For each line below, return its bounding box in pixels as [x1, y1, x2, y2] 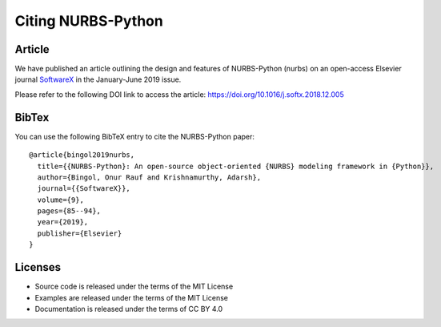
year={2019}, [37, 217, 89, 227]
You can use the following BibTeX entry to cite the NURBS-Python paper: [14, 131, 255, 141]
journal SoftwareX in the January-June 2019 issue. [14, 75, 182, 84]
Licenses [14, 260, 62, 274]
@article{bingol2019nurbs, [29, 151, 135, 159]
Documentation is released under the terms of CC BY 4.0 [34, 304, 223, 313]
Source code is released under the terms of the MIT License [34, 281, 234, 292]
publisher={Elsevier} [37, 228, 122, 238]
